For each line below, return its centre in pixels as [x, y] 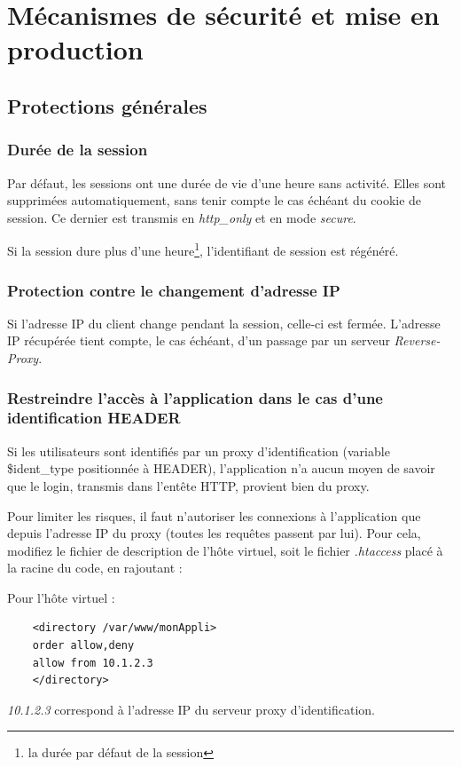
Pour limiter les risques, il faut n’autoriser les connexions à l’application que [214, 515]
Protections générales [107, 105]
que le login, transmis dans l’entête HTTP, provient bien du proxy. [188, 485]
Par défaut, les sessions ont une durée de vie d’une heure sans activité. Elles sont [227, 182]
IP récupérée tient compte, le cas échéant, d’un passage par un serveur [199, 340]
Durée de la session [78, 150]
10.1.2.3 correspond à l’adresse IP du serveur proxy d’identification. [191, 709]
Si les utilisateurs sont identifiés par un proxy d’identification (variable [199, 451]
